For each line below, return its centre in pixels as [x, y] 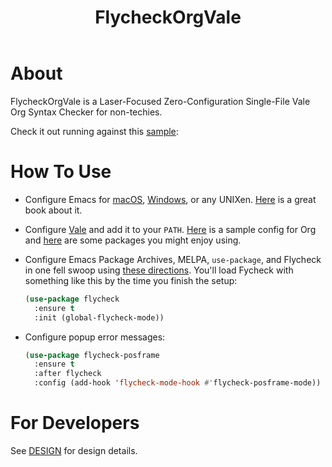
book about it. [53, 210]
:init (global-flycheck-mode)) [99, 317]
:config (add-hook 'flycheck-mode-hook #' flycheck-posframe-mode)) [178, 383]
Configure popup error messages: [95, 337]
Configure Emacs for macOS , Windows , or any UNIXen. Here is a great [170, 199]
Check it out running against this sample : [94, 131]
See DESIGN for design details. [74, 450]
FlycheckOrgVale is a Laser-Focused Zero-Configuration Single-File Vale [160, 101]
